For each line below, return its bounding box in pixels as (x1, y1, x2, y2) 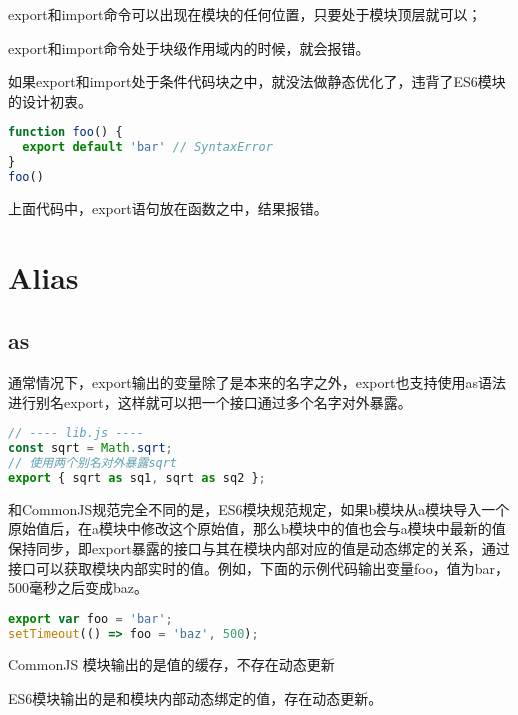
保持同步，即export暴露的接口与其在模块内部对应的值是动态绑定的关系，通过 (8, 537, 510, 558)
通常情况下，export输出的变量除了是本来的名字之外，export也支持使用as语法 (8, 372, 506, 393)
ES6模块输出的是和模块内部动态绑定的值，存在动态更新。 (8, 688, 383, 709)
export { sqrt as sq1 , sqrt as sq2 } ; (8, 470, 266, 485)
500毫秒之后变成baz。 (8, 577, 148, 598)
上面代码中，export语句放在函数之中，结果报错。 (8, 197, 328, 218)
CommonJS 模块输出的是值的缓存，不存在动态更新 (8, 654, 335, 675)
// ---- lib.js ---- (8, 426, 145, 441)
